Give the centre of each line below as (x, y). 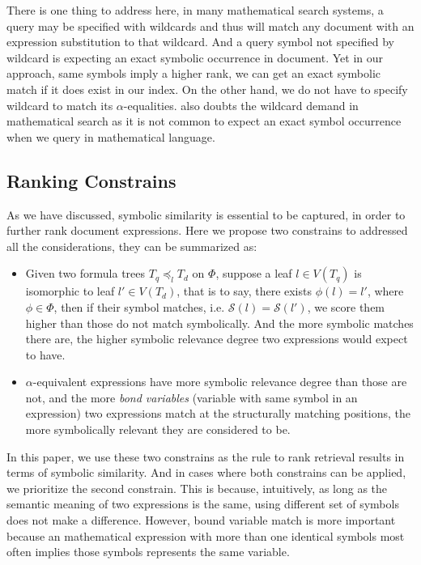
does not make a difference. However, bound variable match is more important (201, 520)
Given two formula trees (85, 273)
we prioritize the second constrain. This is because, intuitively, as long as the (197, 488)
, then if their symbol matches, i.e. (139, 306)
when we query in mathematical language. (111, 136)
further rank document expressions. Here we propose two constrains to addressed (207, 230)
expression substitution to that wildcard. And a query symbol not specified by (200, 42)
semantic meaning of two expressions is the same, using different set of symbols (203, 504)
